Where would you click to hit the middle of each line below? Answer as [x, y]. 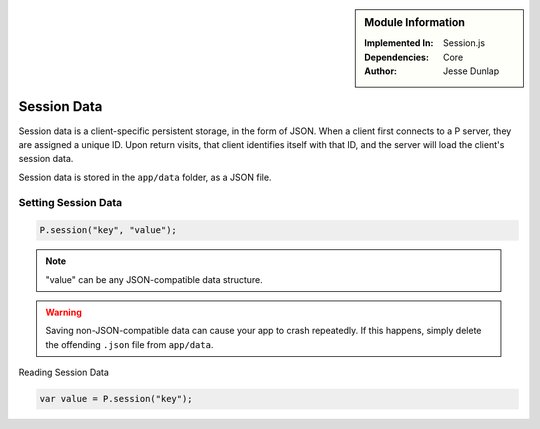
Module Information [414, 22]
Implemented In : [399, 43]
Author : [381, 71]
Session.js [464, 43]
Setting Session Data [70, 203]
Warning [63, 312]
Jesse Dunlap [471, 71]
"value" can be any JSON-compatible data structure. [154, 279]
